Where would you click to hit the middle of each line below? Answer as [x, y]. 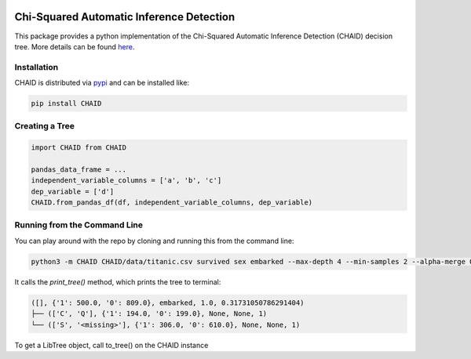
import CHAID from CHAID [79, 148]
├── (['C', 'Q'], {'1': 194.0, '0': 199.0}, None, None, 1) [149, 314]
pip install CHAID [66, 103]
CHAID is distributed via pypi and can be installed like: [102, 83]
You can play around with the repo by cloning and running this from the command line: [154, 241]
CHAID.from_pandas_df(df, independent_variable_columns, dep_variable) [172, 203]
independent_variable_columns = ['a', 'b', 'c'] [126, 181]
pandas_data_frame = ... [79, 169]
